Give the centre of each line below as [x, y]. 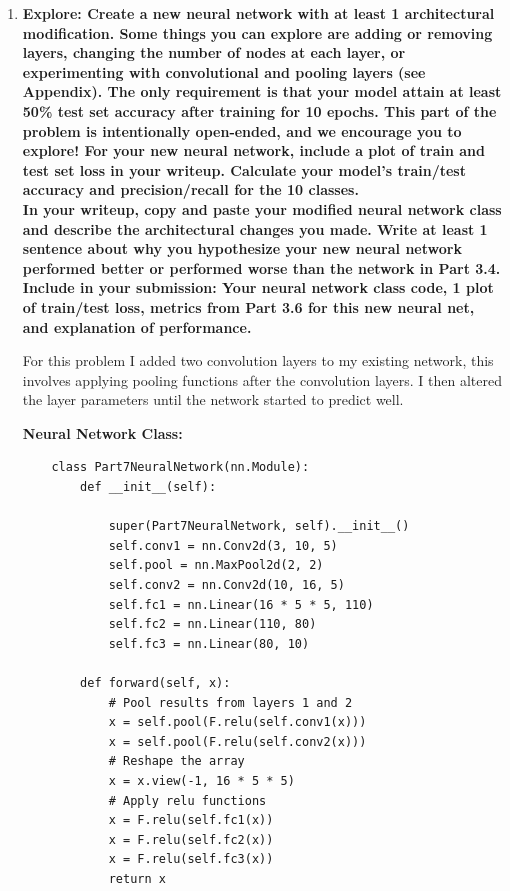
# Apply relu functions [187, 800]
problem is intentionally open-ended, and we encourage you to [242, 130]
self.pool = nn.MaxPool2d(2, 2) [216, 565]
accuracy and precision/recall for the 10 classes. [190, 189]
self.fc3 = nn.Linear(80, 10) [209, 643]
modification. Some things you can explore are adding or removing [257, 32]
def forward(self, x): [155, 683]
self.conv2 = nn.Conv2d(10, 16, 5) [226, 585]
